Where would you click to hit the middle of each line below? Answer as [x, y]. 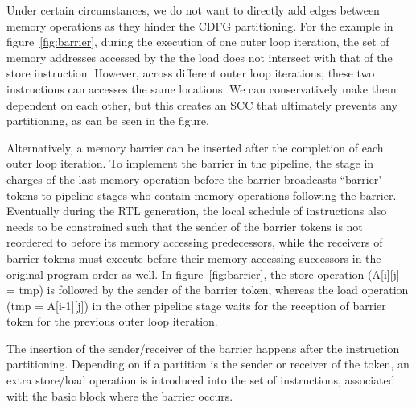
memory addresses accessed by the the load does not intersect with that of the [200, 57]
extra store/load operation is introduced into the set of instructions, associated [201, 380]
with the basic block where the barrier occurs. [120, 395]
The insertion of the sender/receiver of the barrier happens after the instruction [203, 348]
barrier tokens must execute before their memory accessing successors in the [194, 257]
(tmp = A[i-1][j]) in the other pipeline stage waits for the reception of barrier [196, 305]
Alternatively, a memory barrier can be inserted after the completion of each [195, 147]
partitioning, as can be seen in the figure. [108, 120]
